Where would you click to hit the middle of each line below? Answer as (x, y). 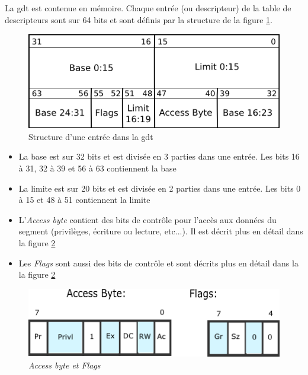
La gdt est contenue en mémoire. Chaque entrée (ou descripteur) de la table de (148, 8)
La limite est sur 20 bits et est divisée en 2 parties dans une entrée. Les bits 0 (160, 188)
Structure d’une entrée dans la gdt (91, 136)
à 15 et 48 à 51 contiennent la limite (84, 200)
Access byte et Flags (65, 365)
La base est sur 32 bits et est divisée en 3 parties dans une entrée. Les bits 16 (159, 156)
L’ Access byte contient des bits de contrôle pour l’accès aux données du (147, 219)
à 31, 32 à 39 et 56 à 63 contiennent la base (97, 168)
